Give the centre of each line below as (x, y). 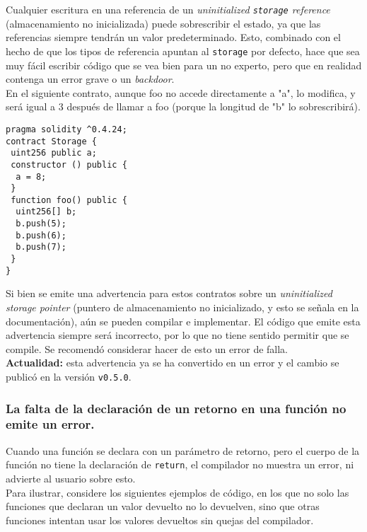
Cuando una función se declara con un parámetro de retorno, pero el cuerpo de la (183, 450)
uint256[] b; (46, 212)
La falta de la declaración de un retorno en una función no (176, 408)
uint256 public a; (54, 153)
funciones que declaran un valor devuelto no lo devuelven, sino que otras (163, 506)
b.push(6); (41, 235)
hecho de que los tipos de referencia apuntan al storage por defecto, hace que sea (183, 51)
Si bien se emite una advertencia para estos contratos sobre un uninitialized (169, 293)
